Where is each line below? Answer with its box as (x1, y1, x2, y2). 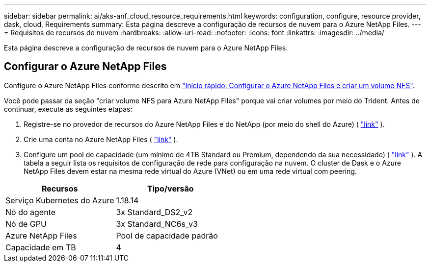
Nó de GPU (5, 218, 47, 229)
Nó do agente (5, 207, 56, 217)
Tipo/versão (147, 183, 194, 193)
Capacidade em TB (5, 242, 76, 252)
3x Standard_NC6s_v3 (116, 218, 198, 229)
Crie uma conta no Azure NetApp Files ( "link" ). (24, 135, 178, 144)
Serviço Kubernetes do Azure (5, 195, 114, 205)
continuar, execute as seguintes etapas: (4, 104, 133, 113)
